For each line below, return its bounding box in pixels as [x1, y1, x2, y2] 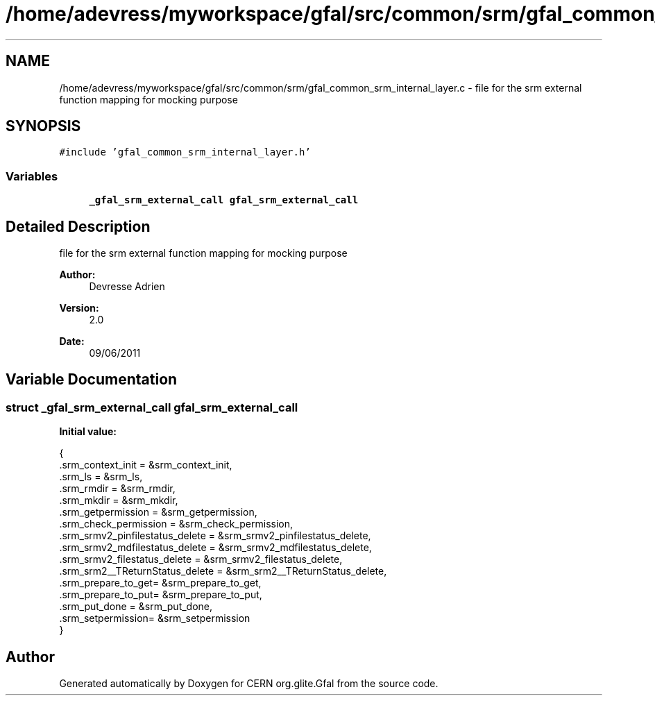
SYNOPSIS [6, 117, 81, 135]
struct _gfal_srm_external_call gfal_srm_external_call [6, 400, 298, 414]
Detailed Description [6, 217, 151, 235]
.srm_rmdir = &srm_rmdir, [59, 482, 176, 495]
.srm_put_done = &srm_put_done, [59, 600, 213, 613]
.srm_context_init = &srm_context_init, [59, 459, 232, 471]
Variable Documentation [6, 371, 178, 389]
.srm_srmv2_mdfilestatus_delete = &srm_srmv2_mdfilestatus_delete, [59, 541, 372, 554]
